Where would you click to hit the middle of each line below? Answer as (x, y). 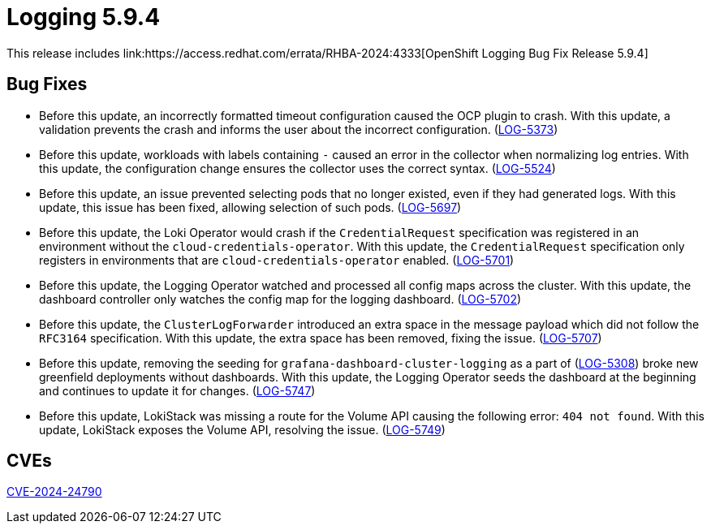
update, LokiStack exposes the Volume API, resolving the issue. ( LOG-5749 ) (242, 429)
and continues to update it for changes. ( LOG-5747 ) (177, 390)
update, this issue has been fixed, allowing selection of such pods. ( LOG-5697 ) (250, 207)
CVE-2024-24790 (54, 492)
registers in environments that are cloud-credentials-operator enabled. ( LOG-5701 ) (277, 260)
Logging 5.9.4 (84, 17)
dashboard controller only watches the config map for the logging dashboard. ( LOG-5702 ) (280, 299)
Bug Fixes (47, 84)
